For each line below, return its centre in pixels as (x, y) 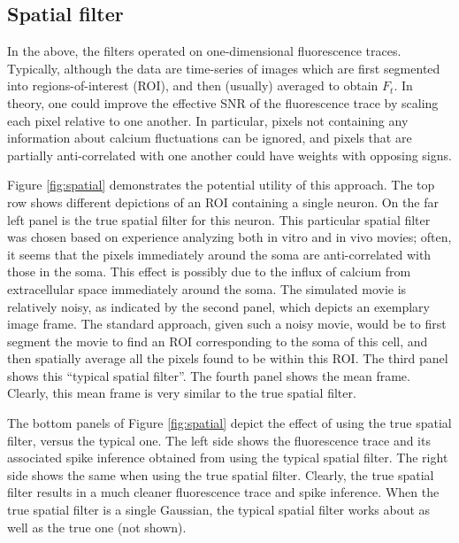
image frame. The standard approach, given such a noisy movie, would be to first (227, 324)
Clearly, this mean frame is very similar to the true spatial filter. (182, 393)
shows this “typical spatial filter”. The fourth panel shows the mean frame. (209, 375)
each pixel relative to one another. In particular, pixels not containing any (208, 120)
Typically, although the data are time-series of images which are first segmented (224, 68)
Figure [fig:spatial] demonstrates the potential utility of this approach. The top (221, 185)
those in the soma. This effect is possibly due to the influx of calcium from (209, 271)
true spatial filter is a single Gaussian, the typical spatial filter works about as (219, 510)
